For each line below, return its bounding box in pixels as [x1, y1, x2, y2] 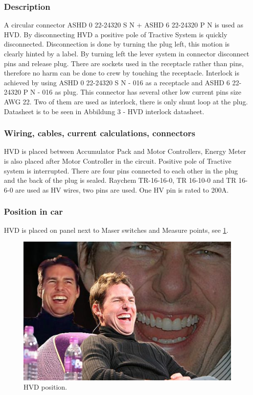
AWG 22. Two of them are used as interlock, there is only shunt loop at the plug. [4, 96, 248, 106]
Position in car [4, 205, 63, 218]
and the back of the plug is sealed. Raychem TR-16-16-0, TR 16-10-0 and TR [4, 175, 236, 185]
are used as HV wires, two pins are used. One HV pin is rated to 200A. [15, 184, 229, 195]
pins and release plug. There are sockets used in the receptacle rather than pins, [4, 58, 244, 68]
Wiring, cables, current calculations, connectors [4, 127, 195, 139]
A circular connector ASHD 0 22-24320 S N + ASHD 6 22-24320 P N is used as [4, 20, 243, 30]
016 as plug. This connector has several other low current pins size [42, 87, 241, 97]
